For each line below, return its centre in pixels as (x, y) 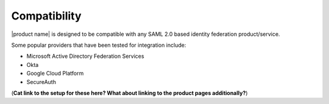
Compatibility (46, 16)
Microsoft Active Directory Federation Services (85, 56)
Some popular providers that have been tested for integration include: (99, 45)
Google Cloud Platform (55, 74)
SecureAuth (41, 81)
